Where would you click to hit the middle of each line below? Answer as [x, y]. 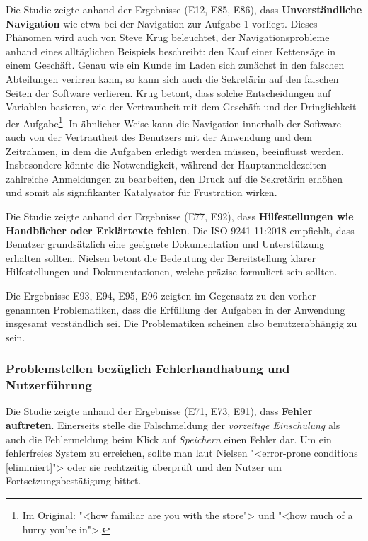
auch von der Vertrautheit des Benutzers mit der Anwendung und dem [159, 137]
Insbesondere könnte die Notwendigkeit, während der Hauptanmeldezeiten [166, 165]
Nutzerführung [49, 385]
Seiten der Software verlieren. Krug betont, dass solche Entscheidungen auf [168, 92]
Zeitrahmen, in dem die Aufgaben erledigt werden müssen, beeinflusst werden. [175, 150]
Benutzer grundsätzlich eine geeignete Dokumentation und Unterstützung [165, 244]
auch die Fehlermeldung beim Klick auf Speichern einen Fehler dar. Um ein [169, 439]
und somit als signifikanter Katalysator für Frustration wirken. [142, 192]
